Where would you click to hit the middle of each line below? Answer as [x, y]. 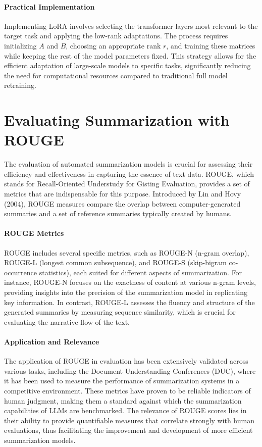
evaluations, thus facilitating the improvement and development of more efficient [128, 430]
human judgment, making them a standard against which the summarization [123, 400]
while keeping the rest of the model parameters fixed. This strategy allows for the [130, 55]
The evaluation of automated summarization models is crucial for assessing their [128, 164]
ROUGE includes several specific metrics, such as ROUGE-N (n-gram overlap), [127, 252]
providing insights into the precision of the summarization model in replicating [126, 292]
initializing [20, 45]
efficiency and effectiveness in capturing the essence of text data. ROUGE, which [129, 173]
